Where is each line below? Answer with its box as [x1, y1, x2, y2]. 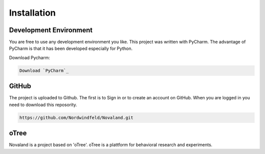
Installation [9, 7, 56, 18]
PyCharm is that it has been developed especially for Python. [9, 45, 132, 51]
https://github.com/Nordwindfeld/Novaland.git [19, 115, 133, 120]
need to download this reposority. [9, 102, 78, 108]
